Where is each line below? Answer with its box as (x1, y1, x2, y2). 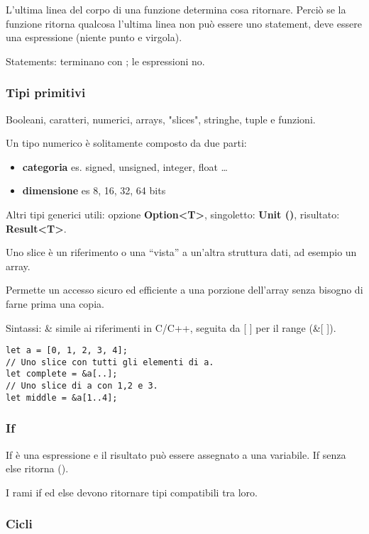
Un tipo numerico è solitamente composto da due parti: (6, 135, 247, 150)
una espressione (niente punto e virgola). (6, 30, 182, 45)
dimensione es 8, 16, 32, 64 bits (22, 183, 166, 198)
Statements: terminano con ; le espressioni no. (6, 53, 205, 68)
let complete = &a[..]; (6, 369, 118, 379)
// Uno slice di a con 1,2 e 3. (6, 381, 158, 391)
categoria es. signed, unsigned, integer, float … (22, 159, 228, 174)
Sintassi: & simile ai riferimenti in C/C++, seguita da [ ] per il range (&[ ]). (6, 320, 336, 335)
